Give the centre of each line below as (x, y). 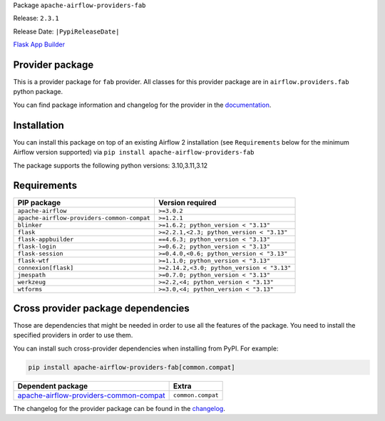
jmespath (32, 275)
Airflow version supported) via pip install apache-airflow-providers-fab (134, 152)
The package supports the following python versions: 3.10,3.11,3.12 (111, 165)
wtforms (30, 290)
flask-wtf (34, 261)
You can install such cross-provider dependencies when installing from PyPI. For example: (146, 348)
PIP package (39, 203)
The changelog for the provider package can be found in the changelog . (119, 408)
